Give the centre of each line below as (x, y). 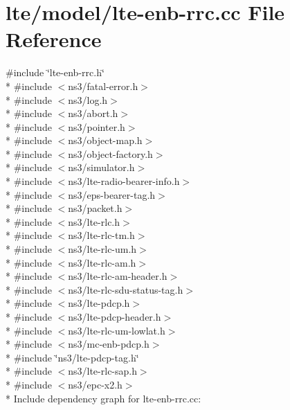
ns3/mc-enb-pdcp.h (109, 344)
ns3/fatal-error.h (103, 86)
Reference (54, 39)
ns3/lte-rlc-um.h (102, 249)
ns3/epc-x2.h (95, 384)
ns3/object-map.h (105, 140)
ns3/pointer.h (97, 126)
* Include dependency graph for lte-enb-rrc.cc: (103, 398)
